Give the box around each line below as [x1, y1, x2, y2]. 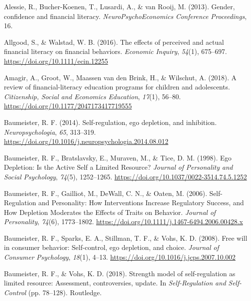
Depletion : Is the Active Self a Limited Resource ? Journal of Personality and [4, 162, 233, 172]
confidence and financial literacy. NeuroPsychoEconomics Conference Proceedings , [4, 11, 247, 21]
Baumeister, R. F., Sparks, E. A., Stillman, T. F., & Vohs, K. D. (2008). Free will [4, 232, 248, 243]
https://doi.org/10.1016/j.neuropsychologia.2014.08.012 [4, 136, 168, 146]
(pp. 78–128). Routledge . [28, 287, 102, 297]
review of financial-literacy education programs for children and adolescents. [4, 82, 230, 92]
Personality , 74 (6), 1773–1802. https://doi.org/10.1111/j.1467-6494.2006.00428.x [4, 216, 243, 227]
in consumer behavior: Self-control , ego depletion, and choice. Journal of [4, 242, 219, 252]
